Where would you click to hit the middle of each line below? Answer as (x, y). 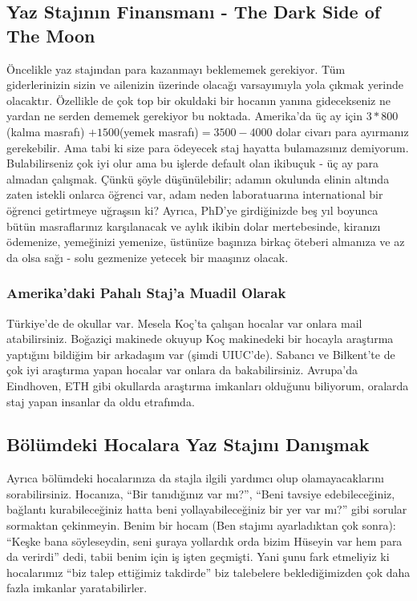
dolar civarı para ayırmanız (342, 131)
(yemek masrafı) (159, 131)
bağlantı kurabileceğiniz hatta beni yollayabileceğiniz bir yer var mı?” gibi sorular (207, 509)
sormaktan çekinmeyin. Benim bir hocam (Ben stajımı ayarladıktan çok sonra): (201, 525)
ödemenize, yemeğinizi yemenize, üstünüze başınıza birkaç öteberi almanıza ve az (206, 242)
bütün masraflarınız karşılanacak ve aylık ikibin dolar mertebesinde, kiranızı (194, 226)
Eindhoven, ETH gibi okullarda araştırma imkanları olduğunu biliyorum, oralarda (208, 385)
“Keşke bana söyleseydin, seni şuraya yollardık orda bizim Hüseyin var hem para (204, 540)
